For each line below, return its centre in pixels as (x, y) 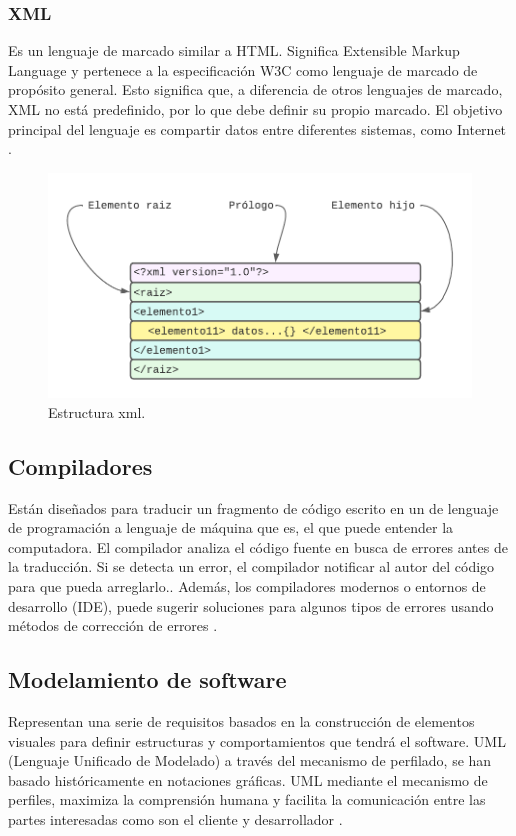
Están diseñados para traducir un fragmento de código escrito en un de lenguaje (253, 507)
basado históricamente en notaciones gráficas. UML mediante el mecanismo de (248, 779)
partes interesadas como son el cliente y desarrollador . (175, 819)
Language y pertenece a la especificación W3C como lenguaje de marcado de (243, 69)
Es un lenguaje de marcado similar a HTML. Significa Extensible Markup (234, 50)
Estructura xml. (97, 411)
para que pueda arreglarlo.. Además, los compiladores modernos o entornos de (247, 586)
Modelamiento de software (147, 679)
